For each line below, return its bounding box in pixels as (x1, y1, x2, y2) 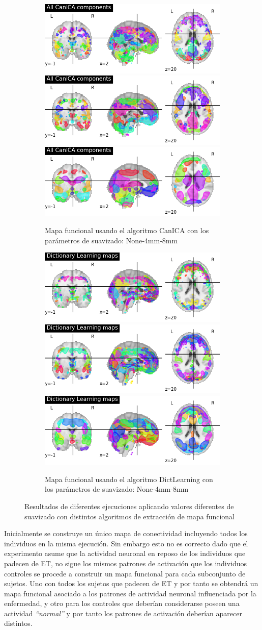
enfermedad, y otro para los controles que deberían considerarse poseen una (4, 598, 240, 609)
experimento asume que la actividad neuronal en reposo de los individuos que (4, 548, 246, 559)
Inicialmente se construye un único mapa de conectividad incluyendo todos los (4, 528, 248, 539)
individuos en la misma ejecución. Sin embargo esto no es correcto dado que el (4, 538, 248, 548)
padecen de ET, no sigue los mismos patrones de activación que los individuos (4, 558, 247, 568)
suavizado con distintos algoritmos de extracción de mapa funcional (24, 511, 235, 521)
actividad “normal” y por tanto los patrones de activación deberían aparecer (4, 608, 242, 618)
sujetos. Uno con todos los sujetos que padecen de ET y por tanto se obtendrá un (4, 578, 258, 589)
